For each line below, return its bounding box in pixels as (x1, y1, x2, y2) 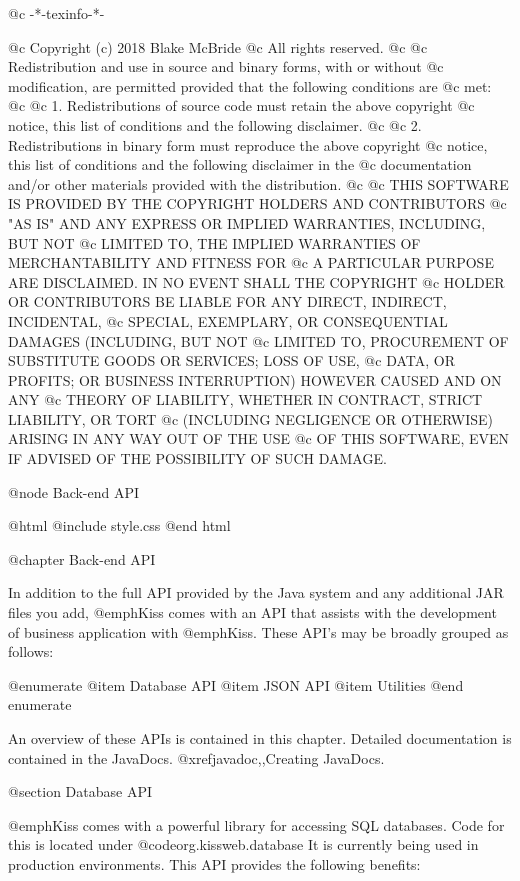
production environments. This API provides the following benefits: (8, 853, 421, 874)
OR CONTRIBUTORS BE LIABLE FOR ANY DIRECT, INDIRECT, (8, 291, 447, 312)
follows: (8, 641, 54, 662)
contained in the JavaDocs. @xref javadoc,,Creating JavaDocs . (8, 747, 385, 768)
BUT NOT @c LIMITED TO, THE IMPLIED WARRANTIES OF (8, 232, 421, 253)
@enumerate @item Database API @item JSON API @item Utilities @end (8, 674, 464, 695)
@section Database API (8, 781, 153, 802)
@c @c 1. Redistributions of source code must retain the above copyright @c (8, 95, 475, 116)
